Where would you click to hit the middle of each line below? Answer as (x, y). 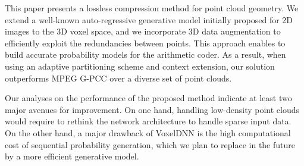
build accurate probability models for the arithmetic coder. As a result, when (145, 54)
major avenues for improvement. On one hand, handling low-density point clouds (152, 109)
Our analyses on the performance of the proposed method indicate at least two (148, 98)
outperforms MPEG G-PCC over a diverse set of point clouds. (118, 78)
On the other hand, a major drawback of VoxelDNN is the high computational (148, 132)
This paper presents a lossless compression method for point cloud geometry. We (152, 8)
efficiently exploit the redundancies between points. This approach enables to (145, 43)
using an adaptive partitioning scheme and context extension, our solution (140, 66)
